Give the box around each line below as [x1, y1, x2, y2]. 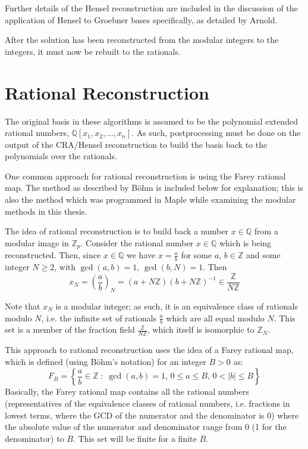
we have [127, 249, 156, 261]
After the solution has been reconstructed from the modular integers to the [5, 33, 279, 46]
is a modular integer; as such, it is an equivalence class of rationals [55, 299, 298, 312]
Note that [5, 299, 40, 312]
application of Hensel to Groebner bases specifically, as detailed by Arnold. [5, 13, 278, 26]
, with [54, 261, 76, 273]
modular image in [5, 236, 69, 249]
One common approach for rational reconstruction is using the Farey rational [5, 169, 286, 182]
